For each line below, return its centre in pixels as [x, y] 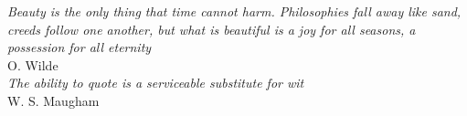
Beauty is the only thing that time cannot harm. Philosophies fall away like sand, [234, 11]
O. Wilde [33, 64]
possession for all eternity [80, 47]
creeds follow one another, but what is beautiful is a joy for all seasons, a [212, 29]
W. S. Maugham [53, 100]
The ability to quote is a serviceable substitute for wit [156, 83]
